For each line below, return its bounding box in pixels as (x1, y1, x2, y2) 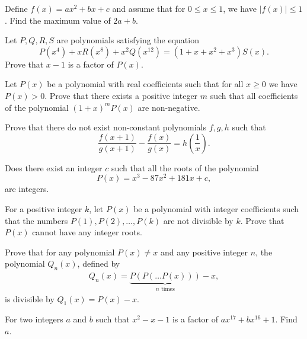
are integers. (5, 183, 49, 195)
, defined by (77, 257, 120, 270)
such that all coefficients (210, 89, 298, 101)
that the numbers (5, 214, 68, 226)
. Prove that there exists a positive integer (44, 89, 198, 101)
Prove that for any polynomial (5, 245, 115, 258)
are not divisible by (163, 214, 234, 226)
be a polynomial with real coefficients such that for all (47, 78, 244, 90)
